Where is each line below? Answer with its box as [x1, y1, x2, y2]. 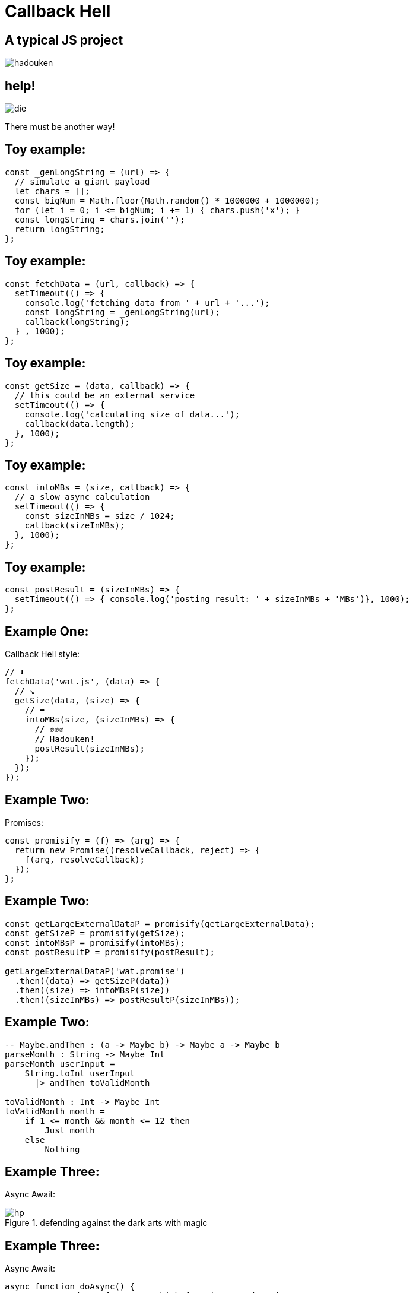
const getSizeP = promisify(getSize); [5, 928, 185, 938]
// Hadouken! [34, 734, 95, 744]
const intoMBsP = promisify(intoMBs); [5, 937, 185, 947]
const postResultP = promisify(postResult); [5, 947, 215, 957]
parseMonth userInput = [5, 1059, 115, 1069]
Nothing [45, 1144, 80, 1154]
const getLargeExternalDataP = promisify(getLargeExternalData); [5, 918, 315, 928]
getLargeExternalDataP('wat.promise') [5, 966, 185, 976]
